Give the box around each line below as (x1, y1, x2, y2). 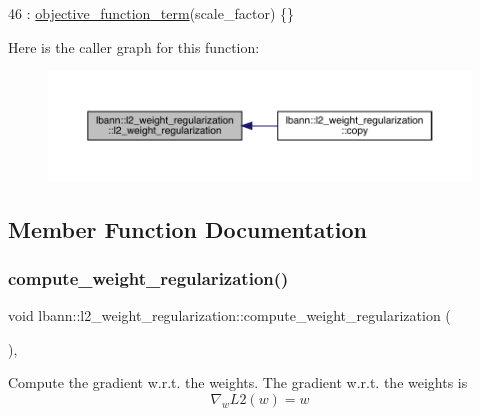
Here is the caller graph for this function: (8, 36, 260, 57)
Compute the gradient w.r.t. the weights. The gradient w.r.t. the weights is (8, 372, 468, 393)
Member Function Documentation (8, 213, 368, 244)
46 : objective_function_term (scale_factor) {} (8, 3, 294, 23)
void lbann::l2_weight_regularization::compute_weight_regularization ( (8, 305, 451, 326)
